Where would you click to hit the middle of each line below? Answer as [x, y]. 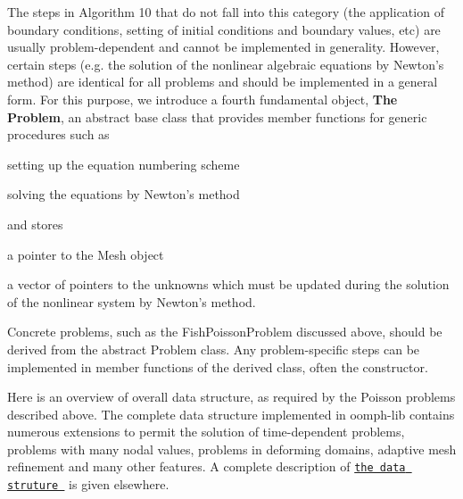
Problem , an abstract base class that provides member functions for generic [217, 116]
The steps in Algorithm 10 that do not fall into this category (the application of [226, 12]
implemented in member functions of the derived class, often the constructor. [218, 366]
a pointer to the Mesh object [86, 254]
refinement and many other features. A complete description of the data [207, 466]
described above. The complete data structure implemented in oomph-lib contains [231, 414]
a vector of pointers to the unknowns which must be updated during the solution [228, 284]
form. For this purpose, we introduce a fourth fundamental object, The [203, 99]
